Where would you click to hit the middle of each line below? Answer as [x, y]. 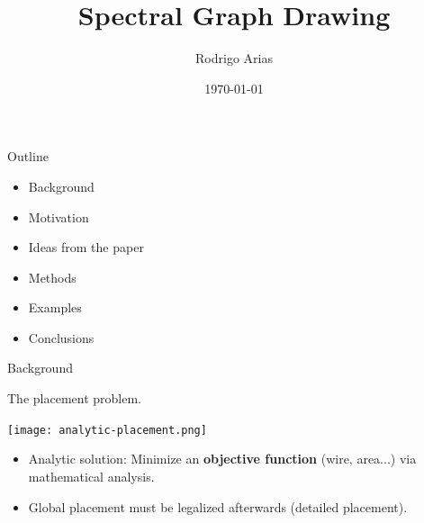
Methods [52, 277]
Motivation [59, 216]
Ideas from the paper [86, 247]
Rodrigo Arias [234, 58]
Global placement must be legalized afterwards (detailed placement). [218, 506]
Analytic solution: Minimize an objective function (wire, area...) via [222, 459]
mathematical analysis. [91, 476]
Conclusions [61, 337]
